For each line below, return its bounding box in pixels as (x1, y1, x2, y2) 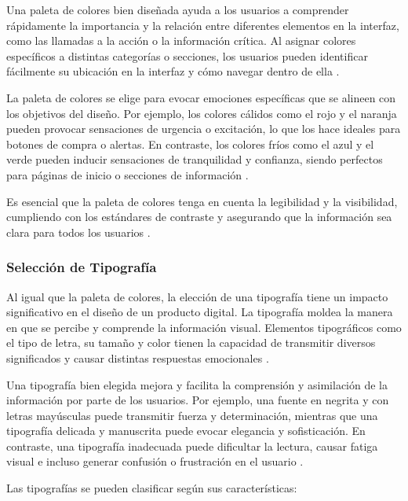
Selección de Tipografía (6, 257, 157, 277)
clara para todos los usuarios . (6, 223, 151, 240)
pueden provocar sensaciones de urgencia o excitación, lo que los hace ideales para (6, 120, 401, 137)
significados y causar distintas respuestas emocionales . (6, 349, 269, 366)
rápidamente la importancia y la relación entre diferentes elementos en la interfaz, (6, 17, 399, 33)
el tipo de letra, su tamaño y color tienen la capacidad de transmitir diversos (6, 334, 376, 351)
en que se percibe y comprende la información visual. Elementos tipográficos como (6, 319, 402, 335)
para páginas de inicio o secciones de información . (6, 166, 249, 182)
